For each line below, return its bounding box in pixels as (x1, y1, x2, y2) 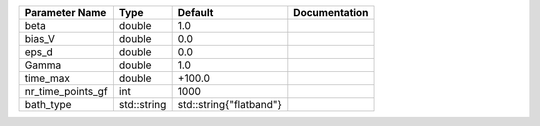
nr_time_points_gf (24, 85, 109, 98)
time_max (24, 71, 70, 85)
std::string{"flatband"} (177, 98, 282, 111)
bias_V (24, 32, 55, 45)
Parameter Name (24, 6, 107, 19)
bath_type (24, 98, 72, 111)
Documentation (293, 6, 369, 19)
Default (177, 6, 214, 19)
